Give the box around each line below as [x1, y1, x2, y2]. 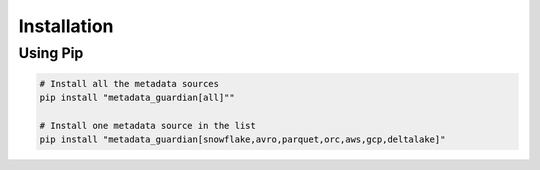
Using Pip [18, 44, 84, 62]
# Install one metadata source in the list [39, 120, 257, 131]
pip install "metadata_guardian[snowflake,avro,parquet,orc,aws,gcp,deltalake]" [39, 134, 446, 145]
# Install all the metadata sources [39, 78, 220, 89]
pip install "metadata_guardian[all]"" [39, 92, 235, 104]
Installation [18, 15, 114, 37]
